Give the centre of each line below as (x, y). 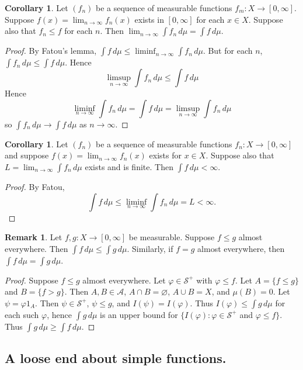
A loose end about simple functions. (116, 358)
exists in (149, 19)
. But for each (228, 51)
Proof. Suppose (32, 280)
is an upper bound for (139, 314)
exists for (165, 155)
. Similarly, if (150, 248)
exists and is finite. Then (129, 166)
